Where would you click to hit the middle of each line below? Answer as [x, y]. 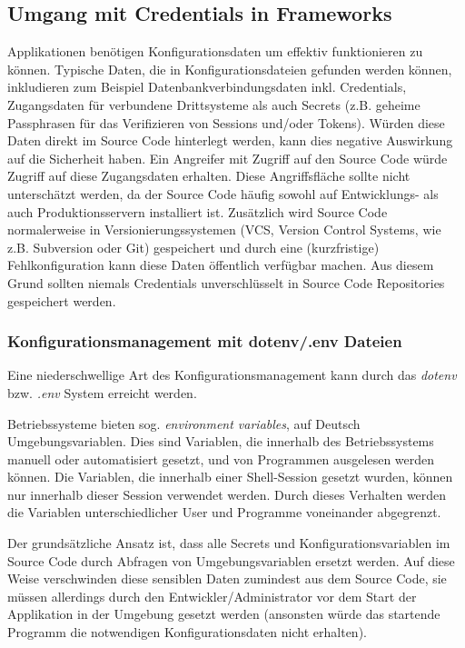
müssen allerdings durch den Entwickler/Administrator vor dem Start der [212, 596]
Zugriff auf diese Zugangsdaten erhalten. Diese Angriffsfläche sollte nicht [209, 176]
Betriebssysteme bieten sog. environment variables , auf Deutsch [184, 423]
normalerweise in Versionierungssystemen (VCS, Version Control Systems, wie [224, 229]
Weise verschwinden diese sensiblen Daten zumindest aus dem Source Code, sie [227, 578]
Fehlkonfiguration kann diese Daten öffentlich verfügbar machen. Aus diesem [221, 265]
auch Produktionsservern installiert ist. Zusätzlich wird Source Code [198, 211]
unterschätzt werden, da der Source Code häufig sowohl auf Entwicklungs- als [223, 193]
